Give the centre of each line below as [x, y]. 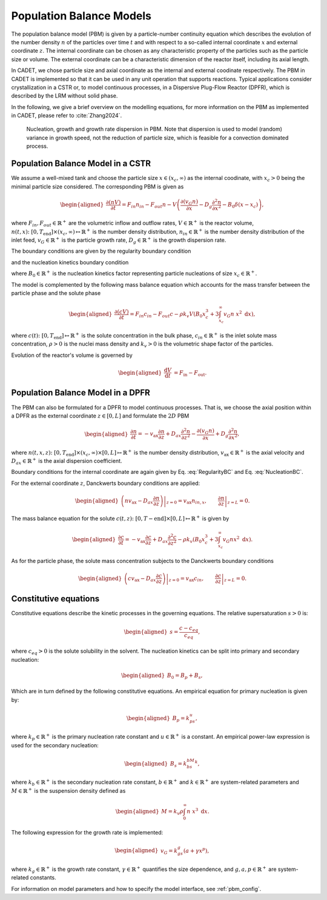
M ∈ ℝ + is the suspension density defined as [68, 790]
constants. [43, 878]
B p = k [181, 719]
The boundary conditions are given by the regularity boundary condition [101, 251]
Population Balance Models [81, 16]
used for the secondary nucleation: [55, 745]
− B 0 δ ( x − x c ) [240, 205]
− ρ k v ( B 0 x [191, 540]
